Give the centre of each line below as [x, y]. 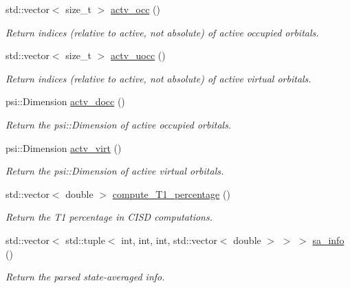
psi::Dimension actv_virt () [64, 147]
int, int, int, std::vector [169, 240]
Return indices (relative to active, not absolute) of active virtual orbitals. [158, 78]
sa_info [328, 240]
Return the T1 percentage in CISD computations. [109, 217]
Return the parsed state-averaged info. [85, 277]
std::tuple [85, 240]
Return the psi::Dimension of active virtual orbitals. [115, 171]
